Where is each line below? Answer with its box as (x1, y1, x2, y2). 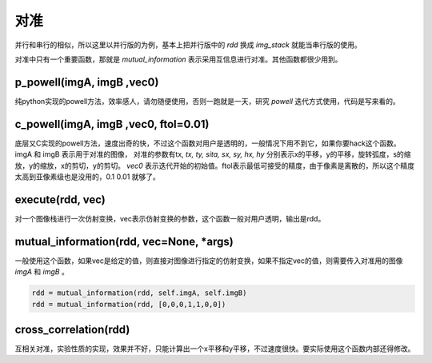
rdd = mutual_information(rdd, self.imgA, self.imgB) (31, 289, 247, 297)
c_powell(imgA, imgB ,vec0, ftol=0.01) (14, 117, 210, 131)
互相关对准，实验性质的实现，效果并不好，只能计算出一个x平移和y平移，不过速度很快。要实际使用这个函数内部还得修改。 (14, 344, 415, 353)
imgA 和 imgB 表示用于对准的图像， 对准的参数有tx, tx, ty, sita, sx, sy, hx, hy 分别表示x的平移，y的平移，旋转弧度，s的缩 (14, 150, 411, 159)
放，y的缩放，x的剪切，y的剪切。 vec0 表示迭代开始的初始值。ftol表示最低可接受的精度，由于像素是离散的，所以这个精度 (14, 161, 415, 170)
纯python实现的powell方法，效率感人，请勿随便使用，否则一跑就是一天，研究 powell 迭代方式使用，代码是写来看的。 (14, 96, 400, 106)
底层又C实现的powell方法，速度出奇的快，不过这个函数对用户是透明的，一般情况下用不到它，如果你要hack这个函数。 (14, 138, 401, 148)
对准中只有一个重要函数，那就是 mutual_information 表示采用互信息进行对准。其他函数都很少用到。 (14, 54, 343, 64)
